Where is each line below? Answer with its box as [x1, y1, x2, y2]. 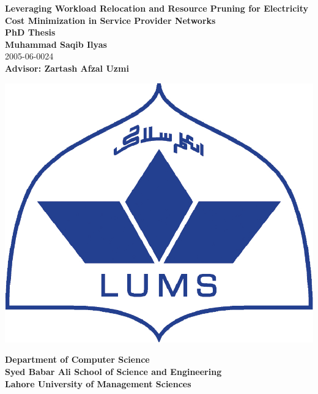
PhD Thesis [5, 26, 56, 39]
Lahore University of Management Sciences [5, 377, 191, 390]
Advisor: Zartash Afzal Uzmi [5, 61, 129, 74]
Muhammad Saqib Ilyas [5, 37, 107, 50]
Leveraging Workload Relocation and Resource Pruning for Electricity [5, 2, 309, 14]
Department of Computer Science [5, 353, 150, 366]
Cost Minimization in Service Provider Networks [5, 13, 216, 26]
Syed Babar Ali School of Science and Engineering [5, 365, 222, 377]
